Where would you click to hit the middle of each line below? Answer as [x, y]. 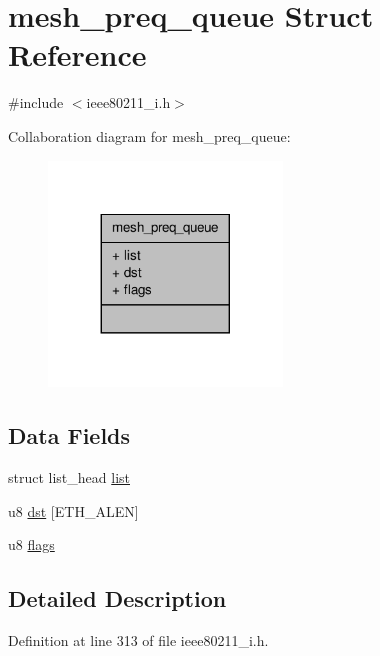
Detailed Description [117, 598]
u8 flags [31, 544]
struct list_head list [69, 477]
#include [36, 102]
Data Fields [69, 435]
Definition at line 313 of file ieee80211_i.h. [138, 640]
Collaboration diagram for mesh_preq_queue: [149, 135]
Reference [77, 54]
